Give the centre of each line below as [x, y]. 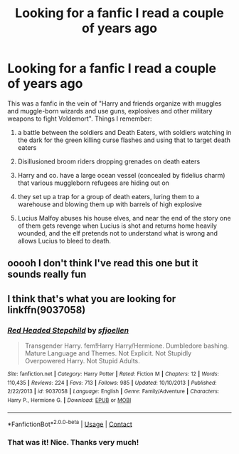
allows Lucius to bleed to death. [64, 241]
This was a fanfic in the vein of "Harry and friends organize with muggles [115, 103]
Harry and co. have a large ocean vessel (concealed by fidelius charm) [121, 175]
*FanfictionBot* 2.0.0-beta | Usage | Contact [70, 423]
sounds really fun [47, 274]
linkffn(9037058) [47, 309]
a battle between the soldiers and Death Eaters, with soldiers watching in [124, 132]
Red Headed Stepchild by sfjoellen [68, 330]
